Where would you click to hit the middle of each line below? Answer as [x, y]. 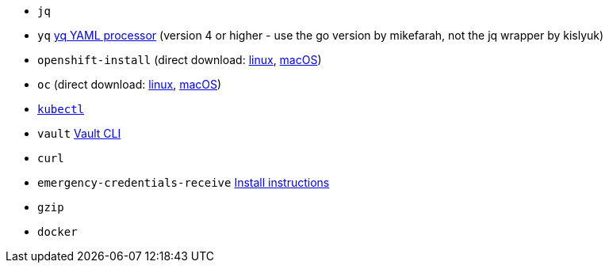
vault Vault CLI [79, 133]
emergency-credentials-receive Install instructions [184, 182]
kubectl [61, 109]
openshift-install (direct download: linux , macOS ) [180, 60]
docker [57, 232]
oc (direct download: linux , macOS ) [130, 84]
